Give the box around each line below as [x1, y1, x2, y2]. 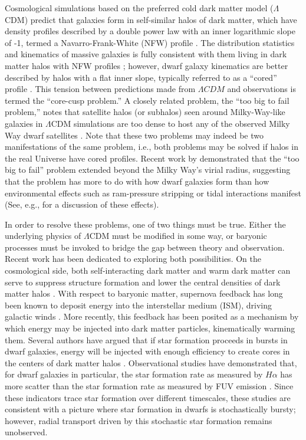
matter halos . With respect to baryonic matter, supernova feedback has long [5, 287, 283, 300]
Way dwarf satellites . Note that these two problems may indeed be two [5, 129, 264, 141]
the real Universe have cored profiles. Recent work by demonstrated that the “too [5, 152, 300, 164]
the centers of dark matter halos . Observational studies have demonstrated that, [5, 356, 297, 369]
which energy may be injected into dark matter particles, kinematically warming [5, 322, 295, 334]
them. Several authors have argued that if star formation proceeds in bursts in [5, 333, 288, 346]
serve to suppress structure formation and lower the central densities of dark [5, 275, 281, 288]
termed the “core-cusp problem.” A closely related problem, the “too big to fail [5, 94, 289, 106]
